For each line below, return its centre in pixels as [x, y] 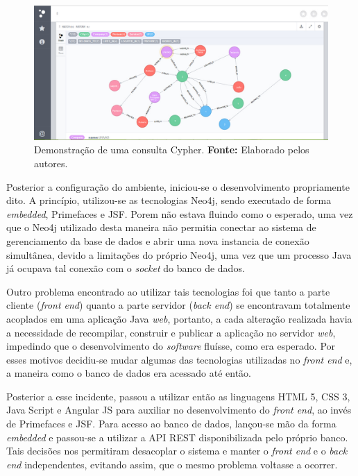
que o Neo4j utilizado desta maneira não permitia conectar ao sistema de [161, 227]
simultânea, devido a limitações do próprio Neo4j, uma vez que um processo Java [179, 254]
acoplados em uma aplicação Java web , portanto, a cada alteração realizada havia [179, 318]
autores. [51, 163]
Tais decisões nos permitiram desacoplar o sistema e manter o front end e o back [177, 451]
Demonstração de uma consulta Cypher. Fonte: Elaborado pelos [172, 150]
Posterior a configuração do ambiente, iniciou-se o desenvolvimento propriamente [178, 186]
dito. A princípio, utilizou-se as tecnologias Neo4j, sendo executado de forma [169, 200]
